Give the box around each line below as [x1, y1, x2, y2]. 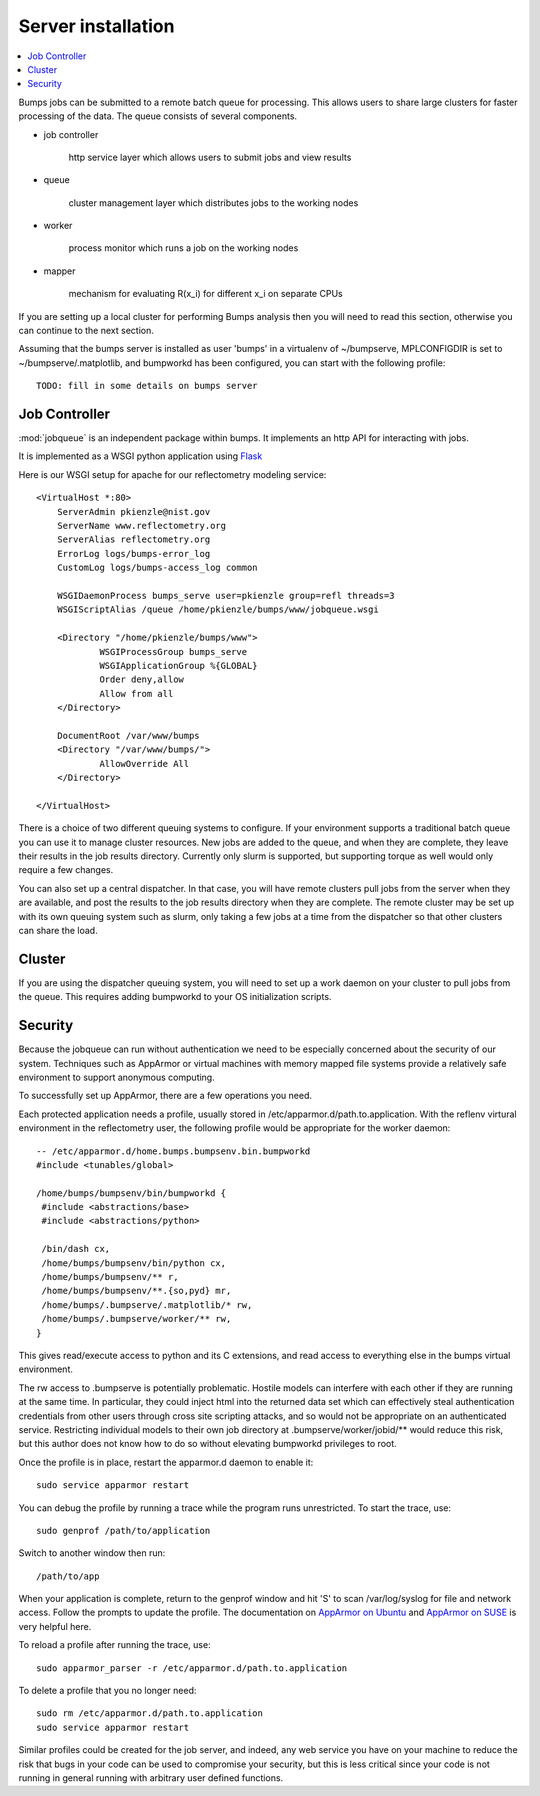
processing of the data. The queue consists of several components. [18, 110, 298, 122]
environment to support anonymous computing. [18, 1071, 215, 1083]
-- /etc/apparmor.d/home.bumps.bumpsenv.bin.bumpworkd [36, 1145, 311, 1157]
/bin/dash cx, [41, 1243, 111, 1255]
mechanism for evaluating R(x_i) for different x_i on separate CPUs [68, 288, 344, 300]
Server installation [18, 15, 175, 37]
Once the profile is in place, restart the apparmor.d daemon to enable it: [18, 1456, 314, 1468]
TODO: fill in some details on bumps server [36, 380, 259, 392]
